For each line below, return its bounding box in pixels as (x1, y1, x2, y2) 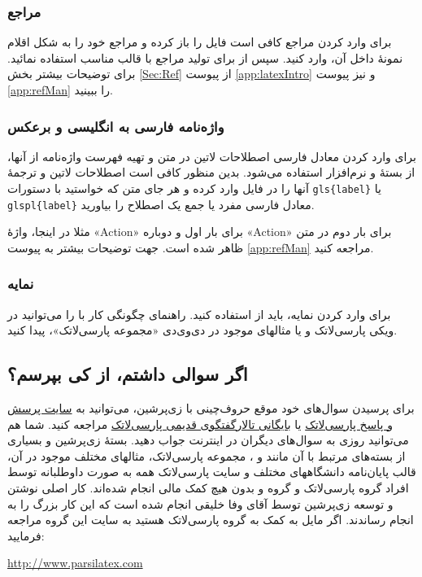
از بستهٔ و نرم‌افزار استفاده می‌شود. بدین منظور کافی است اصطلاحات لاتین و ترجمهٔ (7, 164, 415, 181)
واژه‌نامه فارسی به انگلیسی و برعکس (7, 116, 224, 136)
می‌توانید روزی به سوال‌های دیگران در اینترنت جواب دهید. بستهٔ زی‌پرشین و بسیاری (7, 431, 409, 448)
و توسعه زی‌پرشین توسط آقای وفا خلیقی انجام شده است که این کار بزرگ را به (7, 495, 394, 512)
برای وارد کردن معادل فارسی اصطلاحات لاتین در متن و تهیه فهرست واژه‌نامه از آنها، (7, 147, 416, 164)
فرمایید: (7, 527, 45, 544)
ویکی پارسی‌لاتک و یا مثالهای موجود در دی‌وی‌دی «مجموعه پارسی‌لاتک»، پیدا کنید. (7, 321, 398, 339)
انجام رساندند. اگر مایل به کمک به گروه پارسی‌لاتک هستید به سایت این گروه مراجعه (7, 511, 414, 528)
